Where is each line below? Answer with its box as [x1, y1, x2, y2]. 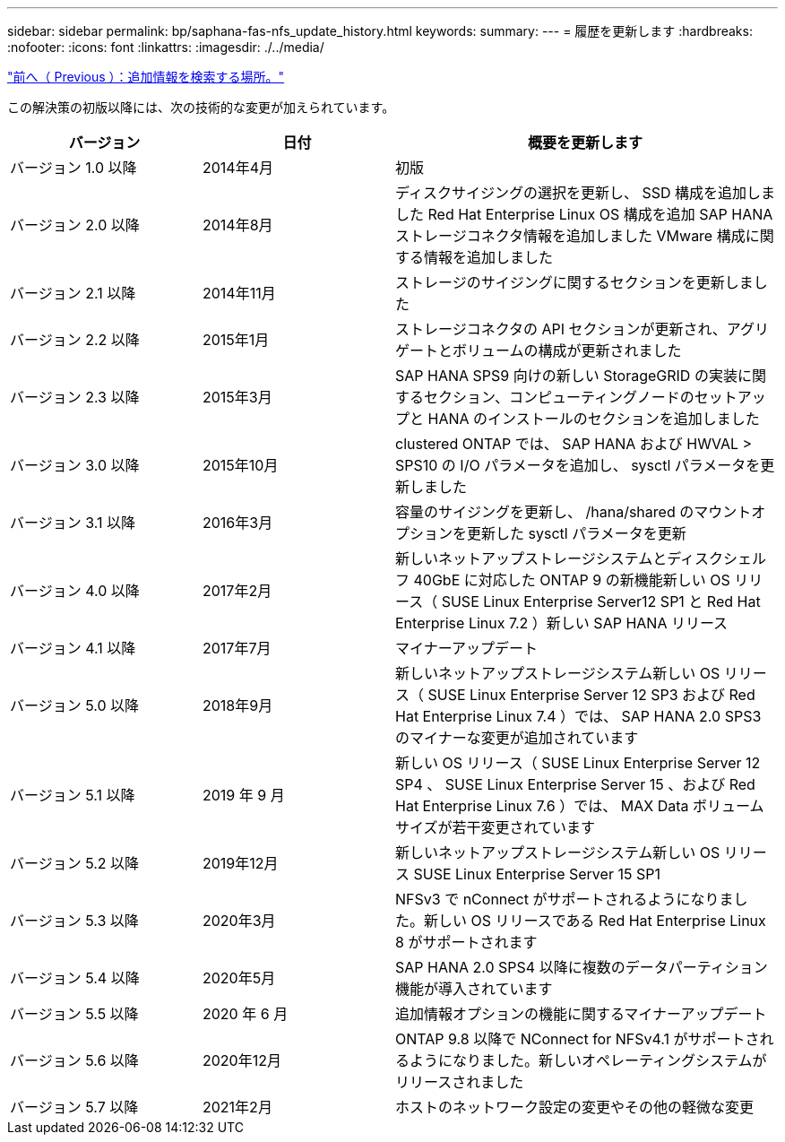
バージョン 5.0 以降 [10, 696, 140, 714]
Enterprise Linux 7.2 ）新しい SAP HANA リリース [395, 614, 729, 632]
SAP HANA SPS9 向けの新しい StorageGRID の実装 [395, 367, 738, 385]
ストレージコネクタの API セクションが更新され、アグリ [395, 320, 769, 338]
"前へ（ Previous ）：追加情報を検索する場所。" [7, 69, 285, 84]
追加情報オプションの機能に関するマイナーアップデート [395, 1005, 767, 1023]
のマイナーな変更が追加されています [395, 729, 639, 747]
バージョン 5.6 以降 [10, 1051, 139, 1069]
